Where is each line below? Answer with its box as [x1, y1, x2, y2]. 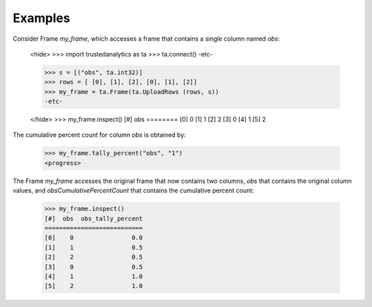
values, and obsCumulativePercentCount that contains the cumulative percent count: [12, 186, 254, 195]
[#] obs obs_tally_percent [44, 215, 143, 222]
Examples [12, 10, 70, 26]
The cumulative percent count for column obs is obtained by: [12, 131, 186, 139]
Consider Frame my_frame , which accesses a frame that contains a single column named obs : [12, 34, 280, 43]
